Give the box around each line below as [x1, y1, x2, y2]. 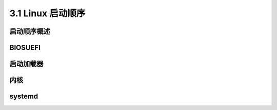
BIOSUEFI [9, 43, 41, 52]
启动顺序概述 [9, 27, 50, 36]
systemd [9, 92, 38, 101]
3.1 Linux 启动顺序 [9, 8, 86, 19]
